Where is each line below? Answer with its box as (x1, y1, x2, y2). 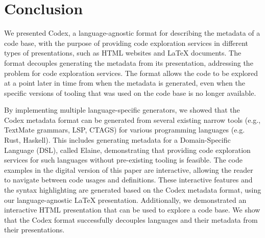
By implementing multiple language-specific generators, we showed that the (4, 104, 240, 115)
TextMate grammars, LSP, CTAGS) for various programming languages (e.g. (4, 124, 245, 135)
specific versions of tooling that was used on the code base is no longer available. (4, 87, 256, 98)
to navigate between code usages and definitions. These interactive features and (4, 174, 253, 185)
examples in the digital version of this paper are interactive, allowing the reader (4, 164, 253, 175)
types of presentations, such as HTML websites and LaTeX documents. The (4, 47, 242, 58)
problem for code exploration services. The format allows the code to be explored (4, 67, 258, 78)
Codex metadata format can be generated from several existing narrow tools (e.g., (4, 114, 261, 125)
